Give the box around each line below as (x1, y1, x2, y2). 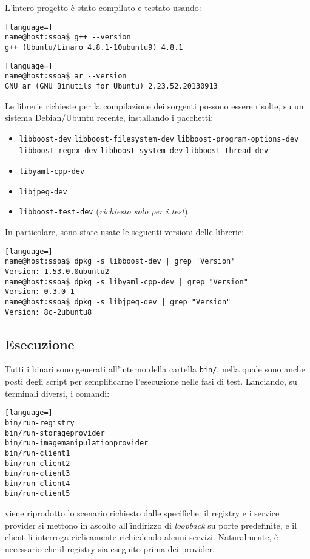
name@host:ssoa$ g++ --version (5, 33, 131, 42)
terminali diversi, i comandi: (5, 386, 110, 399)
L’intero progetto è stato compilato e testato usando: (5, 1, 201, 13)
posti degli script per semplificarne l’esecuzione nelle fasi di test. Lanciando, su (5, 375, 297, 388)
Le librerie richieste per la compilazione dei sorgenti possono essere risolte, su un (5, 99, 304, 112)
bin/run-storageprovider (5, 428, 105, 437)
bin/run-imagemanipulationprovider (5, 439, 149, 448)
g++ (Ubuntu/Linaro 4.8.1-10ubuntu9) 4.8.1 (5, 43, 183, 52)
